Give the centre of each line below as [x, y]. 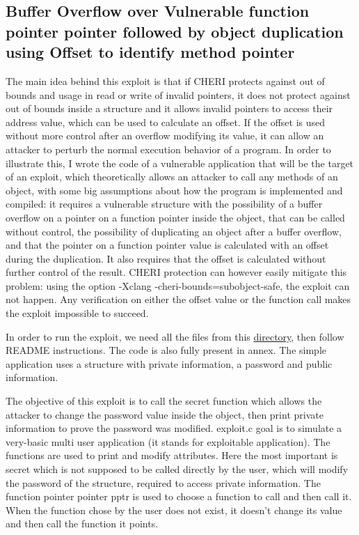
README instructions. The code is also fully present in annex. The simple [166, 350]
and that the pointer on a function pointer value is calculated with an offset [167, 245]
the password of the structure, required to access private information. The [163, 482]
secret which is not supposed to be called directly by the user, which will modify [177, 469]
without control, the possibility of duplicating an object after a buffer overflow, [174, 231]
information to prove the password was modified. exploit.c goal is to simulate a [174, 428]
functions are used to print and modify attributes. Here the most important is [172, 455]
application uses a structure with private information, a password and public [169, 363]
